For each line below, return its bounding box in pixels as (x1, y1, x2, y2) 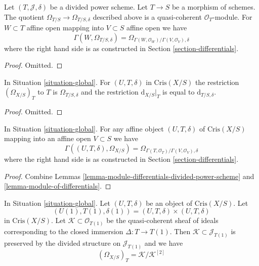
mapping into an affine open (4, 133, 91, 144)
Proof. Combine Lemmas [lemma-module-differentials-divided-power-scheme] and (4, 170, 254, 181)
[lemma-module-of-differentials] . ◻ (4, 181, 111, 191)
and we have (144, 237, 183, 248)
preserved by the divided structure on (4, 237, 121, 248)
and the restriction (80, 86, 139, 97)
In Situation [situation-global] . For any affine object (4, 123, 164, 134)
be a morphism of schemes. (171, 2, 255, 12)
